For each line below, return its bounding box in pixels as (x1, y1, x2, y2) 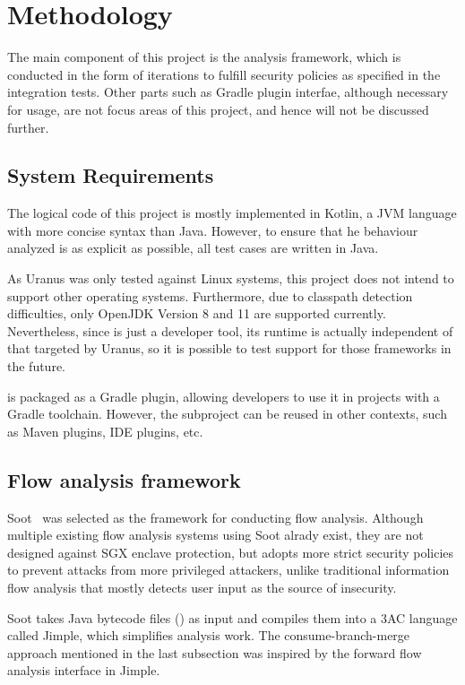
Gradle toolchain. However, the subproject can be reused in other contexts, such (7, 404, 447, 423)
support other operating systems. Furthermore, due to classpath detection (7, 286, 413, 305)
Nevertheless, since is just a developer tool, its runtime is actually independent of (7, 321, 453, 340)
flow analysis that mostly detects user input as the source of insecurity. (7, 578, 397, 596)
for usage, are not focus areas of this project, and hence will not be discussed (7, 100, 429, 118)
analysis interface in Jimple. (7, 661, 160, 680)
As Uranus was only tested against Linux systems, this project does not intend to (7, 269, 454, 288)
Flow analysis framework (7, 465, 241, 493)
